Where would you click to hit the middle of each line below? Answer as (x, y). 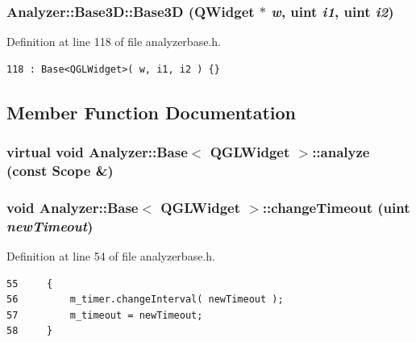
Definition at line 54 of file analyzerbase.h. (111, 256)
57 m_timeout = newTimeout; (105, 315)
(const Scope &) (60, 171)
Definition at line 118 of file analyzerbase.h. (114, 42)
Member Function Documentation (152, 112)
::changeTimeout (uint (336, 207)
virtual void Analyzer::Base (97, 152)
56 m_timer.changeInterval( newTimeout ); (145, 300)
